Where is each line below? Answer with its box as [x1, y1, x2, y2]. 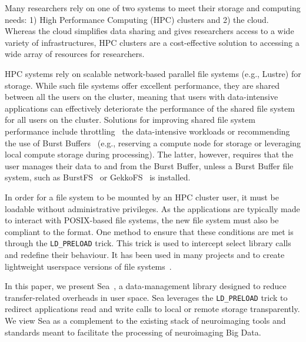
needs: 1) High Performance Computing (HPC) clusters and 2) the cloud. [5, 13, 269, 25]
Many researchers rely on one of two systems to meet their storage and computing [5, 2, 301, 14]
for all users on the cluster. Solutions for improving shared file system [5, 113, 255, 126]
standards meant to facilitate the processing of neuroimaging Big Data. [5, 326, 261, 338]
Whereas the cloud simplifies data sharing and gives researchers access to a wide [5, 25, 294, 37]
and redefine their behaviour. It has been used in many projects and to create [5, 248, 285, 260]
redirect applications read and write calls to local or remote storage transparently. [5, 303, 300, 315]
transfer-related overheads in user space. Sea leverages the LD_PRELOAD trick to [5, 291, 288, 303]
